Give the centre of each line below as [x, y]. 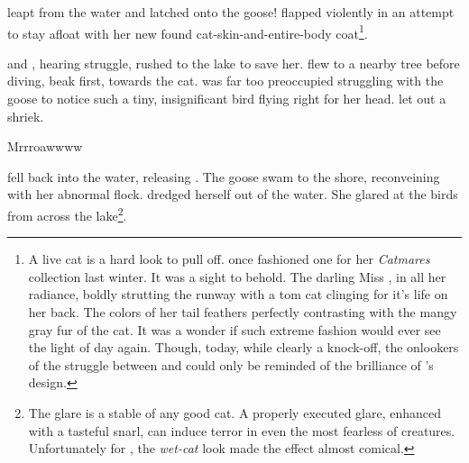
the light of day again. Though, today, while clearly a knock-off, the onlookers [244, 347]
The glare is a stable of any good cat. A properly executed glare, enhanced [235, 413]
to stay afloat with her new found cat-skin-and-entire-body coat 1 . [188, 32]
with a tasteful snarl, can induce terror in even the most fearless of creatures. [242, 430]
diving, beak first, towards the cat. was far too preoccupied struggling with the [225, 81]
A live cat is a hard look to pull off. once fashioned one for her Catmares [229, 259]
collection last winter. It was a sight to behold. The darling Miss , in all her [237, 276]
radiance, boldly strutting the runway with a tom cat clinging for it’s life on [238, 294]
